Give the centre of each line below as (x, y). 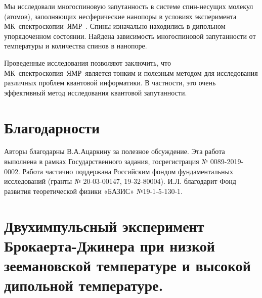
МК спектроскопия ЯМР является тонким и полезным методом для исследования (131, 72)
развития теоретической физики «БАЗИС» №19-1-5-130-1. (93, 191)
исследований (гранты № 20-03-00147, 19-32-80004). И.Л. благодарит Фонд (120, 181)
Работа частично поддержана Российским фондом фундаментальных (128, 171)
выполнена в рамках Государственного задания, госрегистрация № (106, 161)
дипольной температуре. (84, 285)
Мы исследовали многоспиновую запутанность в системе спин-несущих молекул (129, 6)
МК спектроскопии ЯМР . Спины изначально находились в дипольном (115, 26)
